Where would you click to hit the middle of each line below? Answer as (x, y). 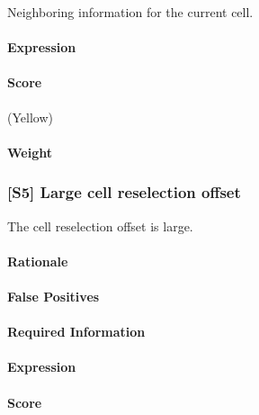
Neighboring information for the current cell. (130, 12)
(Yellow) (30, 117)
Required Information (76, 332)
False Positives (54, 296)
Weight (30, 152)
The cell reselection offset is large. (100, 226)
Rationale (38, 261)
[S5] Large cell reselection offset (124, 192)
